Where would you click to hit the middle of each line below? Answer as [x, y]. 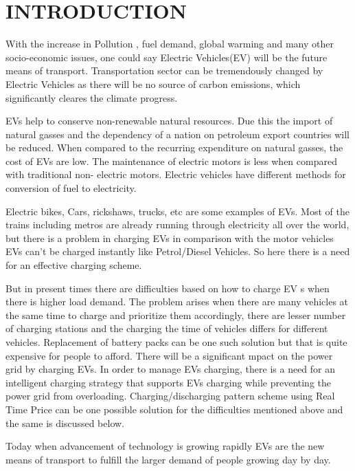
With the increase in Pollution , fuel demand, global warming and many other [170, 44]
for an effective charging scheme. [74, 265]
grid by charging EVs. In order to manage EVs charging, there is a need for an [171, 369]
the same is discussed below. [65, 423]
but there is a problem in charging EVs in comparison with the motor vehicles [170, 238]
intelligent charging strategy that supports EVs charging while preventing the [169, 382]
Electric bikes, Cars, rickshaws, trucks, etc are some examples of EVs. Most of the [177, 211]
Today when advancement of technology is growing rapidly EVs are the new [165, 446]
